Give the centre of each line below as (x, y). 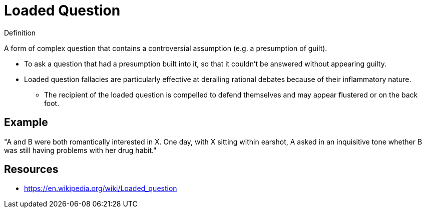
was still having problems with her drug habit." (80, 150)
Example (26, 122)
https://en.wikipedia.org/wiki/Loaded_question (101, 188)
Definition (20, 32)
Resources (31, 169)
